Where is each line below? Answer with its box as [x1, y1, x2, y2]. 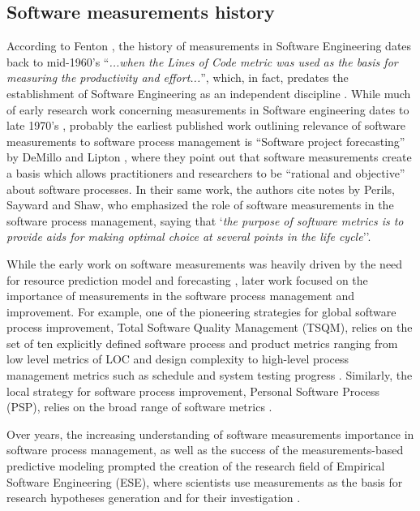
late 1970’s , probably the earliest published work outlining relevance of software [6, 117, 406, 134]
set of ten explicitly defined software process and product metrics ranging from [6, 334, 398, 351]
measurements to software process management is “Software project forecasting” [6, 132, 405, 149]
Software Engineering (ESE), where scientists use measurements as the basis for [6, 473, 403, 490]
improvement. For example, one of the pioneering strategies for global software [6, 303, 396, 320]
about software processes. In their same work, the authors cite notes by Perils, [6, 180, 395, 197]
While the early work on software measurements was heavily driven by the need [6, 255, 403, 272]
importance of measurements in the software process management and [6, 287, 355, 304]
